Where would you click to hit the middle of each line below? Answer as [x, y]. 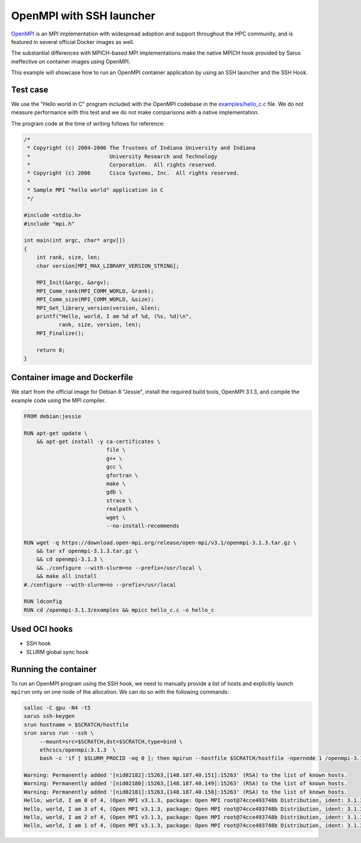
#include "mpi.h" [49, 224]
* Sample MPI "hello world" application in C [95, 190]
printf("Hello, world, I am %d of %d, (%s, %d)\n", [114, 316]
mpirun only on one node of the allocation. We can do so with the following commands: [120, 691]
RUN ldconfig [43, 601]
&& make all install [67, 576]
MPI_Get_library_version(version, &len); [98, 308]
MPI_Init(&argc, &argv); [73, 283]
